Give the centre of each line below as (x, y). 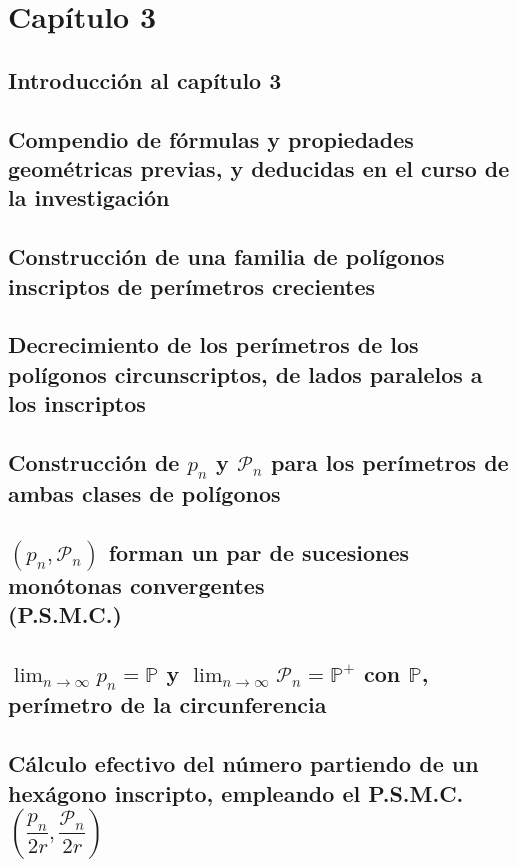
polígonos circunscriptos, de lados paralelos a (245, 373)
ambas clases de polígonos (144, 493)
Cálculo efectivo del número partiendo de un (243, 763)
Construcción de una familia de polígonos (226, 256)
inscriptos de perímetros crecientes (191, 285)
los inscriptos (77, 403)
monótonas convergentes (136, 585)
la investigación (89, 197)
